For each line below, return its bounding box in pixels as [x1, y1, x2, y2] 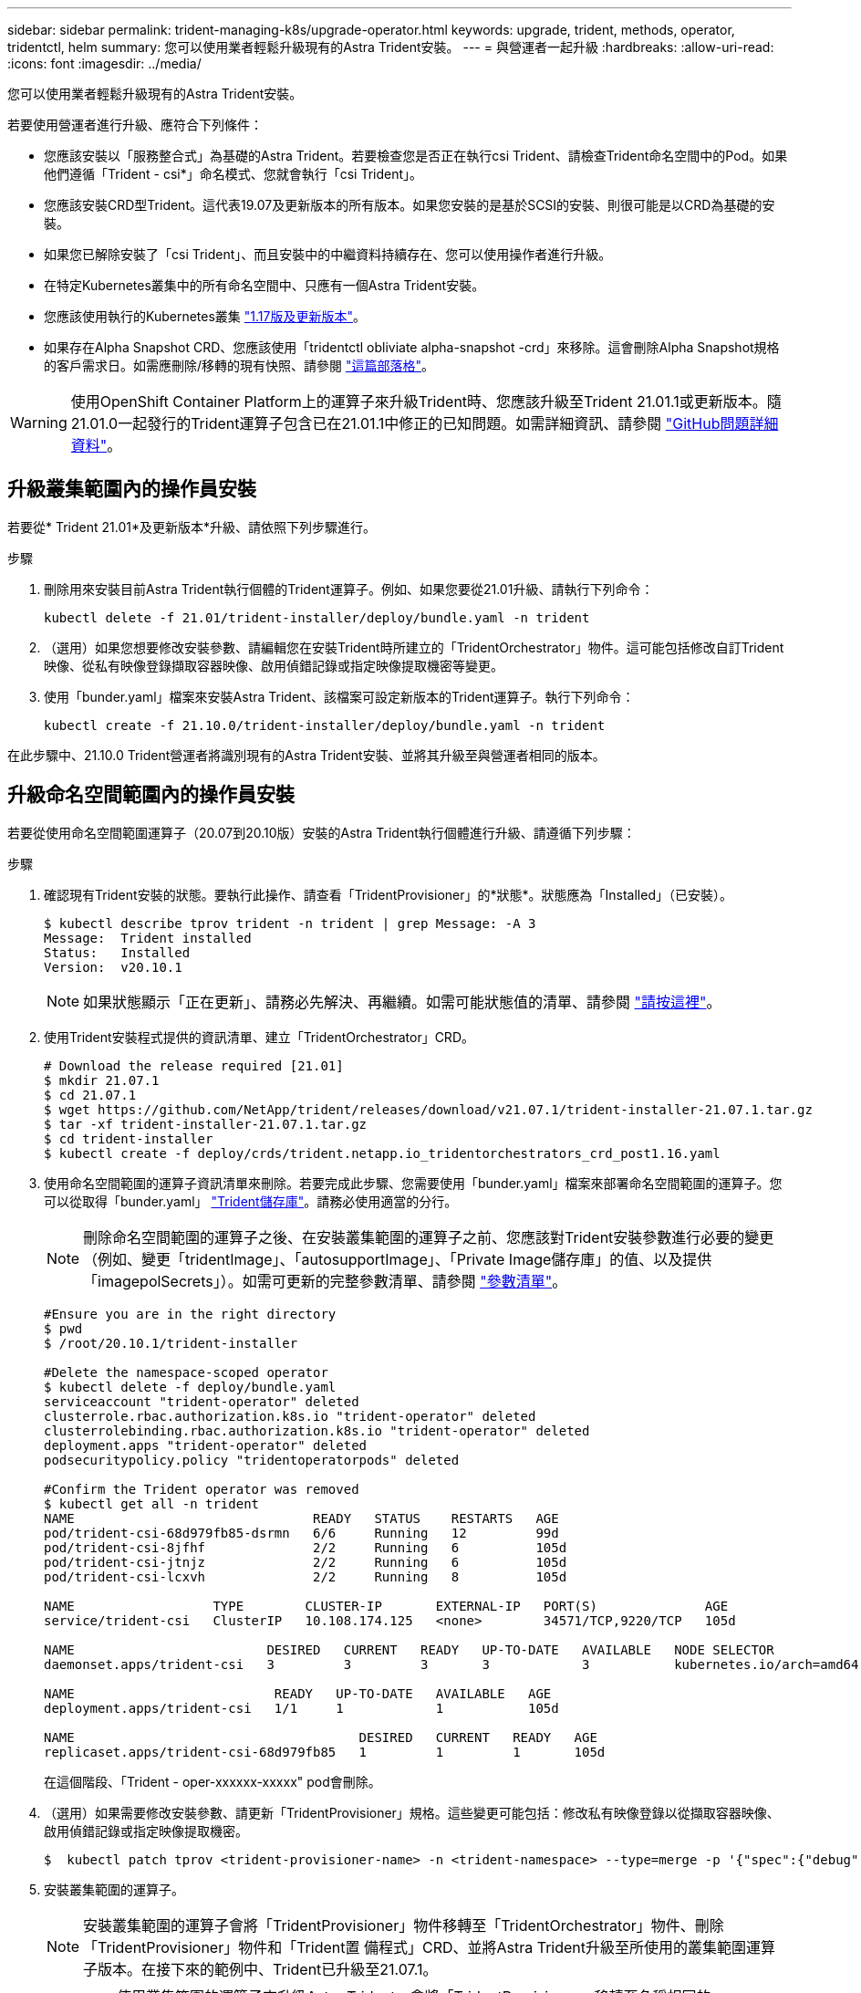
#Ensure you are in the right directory [44, 1306, 337, 1321]
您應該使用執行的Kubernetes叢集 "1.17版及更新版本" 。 [44, 308, 366, 324]
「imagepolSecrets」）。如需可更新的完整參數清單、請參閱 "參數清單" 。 [83, 1271, 567, 1290]
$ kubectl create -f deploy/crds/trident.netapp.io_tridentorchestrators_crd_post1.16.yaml [44, 1145, 721, 1161]
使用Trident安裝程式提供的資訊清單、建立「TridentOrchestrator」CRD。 [44, 1028, 474, 1045]
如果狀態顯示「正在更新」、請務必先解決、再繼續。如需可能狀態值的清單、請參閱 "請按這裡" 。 [83, 992, 721, 1011]
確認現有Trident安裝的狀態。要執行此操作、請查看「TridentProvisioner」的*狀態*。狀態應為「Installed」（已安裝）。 [44, 886, 732, 903]
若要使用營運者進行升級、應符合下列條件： [7, 117, 263, 132]
